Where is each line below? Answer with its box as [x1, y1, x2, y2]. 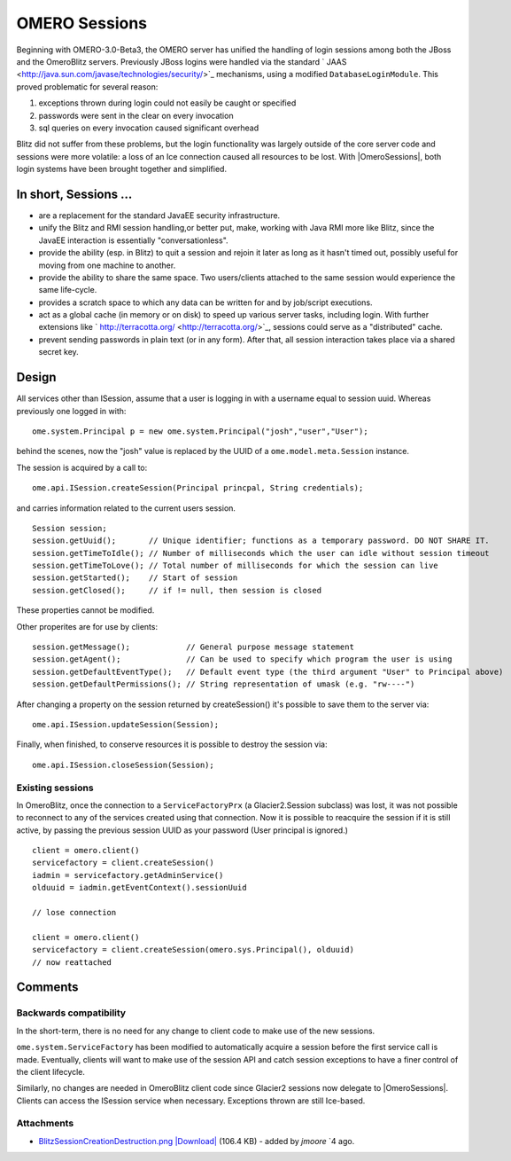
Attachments [16, 1118, 74, 1130]
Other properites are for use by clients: [16, 621, 159, 631]
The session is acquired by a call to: [16, 462, 148, 473]
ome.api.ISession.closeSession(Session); [32, 759, 214, 770]
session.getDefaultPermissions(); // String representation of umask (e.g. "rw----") [32, 679, 415, 689]
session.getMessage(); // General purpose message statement [32, 642, 354, 652]
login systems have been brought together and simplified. [16, 164, 228, 175]
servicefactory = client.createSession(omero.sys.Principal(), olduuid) [32, 945, 354, 955]
